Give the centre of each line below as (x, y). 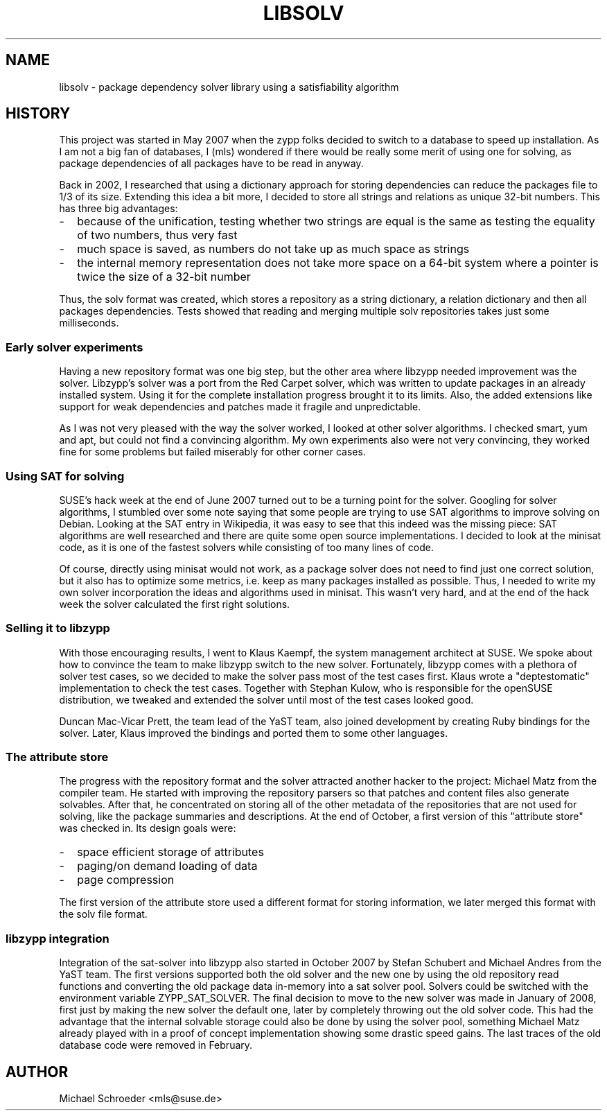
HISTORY (38, 114)
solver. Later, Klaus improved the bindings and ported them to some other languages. (254, 733)
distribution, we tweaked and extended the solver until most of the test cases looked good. (266, 699)
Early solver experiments (74, 347)
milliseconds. (89, 323)
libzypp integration (58, 938)
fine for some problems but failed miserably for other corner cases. (212, 452)
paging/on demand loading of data (167, 866)
